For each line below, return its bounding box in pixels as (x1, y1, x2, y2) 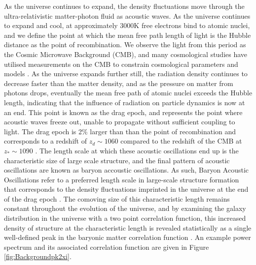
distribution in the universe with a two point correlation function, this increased (4, 213, 246, 223)
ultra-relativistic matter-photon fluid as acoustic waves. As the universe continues (4, 10, 251, 21)
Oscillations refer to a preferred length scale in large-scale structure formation (4, 174, 239, 184)
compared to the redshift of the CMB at (120, 136, 242, 146)
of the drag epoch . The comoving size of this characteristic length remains (4, 193, 230, 204)
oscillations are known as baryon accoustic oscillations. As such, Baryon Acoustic (4, 165, 249, 175)
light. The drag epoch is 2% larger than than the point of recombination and (4, 126, 236, 136)
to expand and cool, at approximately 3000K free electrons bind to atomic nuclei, (4, 20, 250, 30)
